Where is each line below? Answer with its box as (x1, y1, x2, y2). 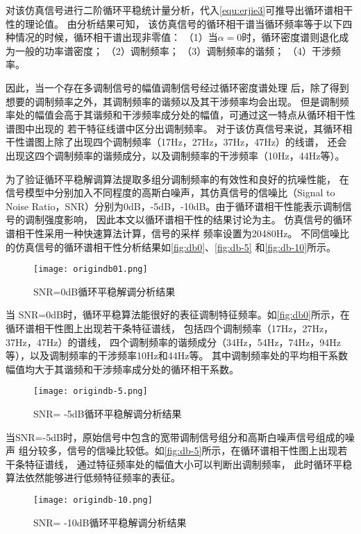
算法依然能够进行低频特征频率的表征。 (6, 470, 180, 485)
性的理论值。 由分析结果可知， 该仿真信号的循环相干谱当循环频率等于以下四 (6, 16, 353, 31)
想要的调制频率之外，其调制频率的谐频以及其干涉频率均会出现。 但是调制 (6, 94, 339, 108)
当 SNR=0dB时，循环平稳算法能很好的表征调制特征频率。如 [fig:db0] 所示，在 (6, 307, 350, 322)
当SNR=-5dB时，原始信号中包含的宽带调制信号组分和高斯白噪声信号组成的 (6, 429, 345, 444)
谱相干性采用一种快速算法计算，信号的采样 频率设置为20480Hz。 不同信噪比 (6, 225, 350, 240)
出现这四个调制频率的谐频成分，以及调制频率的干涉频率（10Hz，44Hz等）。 (6, 148, 345, 162)
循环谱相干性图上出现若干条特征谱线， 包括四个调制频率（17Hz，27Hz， (6, 320, 334, 335)
